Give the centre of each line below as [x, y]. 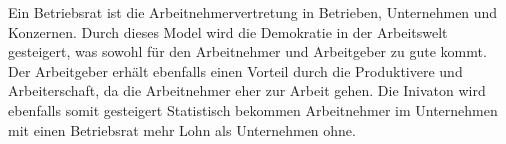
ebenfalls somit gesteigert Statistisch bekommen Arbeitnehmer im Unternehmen [253, 109]
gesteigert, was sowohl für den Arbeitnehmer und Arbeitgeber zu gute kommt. [247, 51]
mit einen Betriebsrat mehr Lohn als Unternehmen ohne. [182, 129]
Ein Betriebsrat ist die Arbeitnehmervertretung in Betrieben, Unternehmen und [253, 12]
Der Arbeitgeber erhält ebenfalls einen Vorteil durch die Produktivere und [235, 70]
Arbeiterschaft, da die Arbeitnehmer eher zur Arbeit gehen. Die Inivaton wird [247, 90]
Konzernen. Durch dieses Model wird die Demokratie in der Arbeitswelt [228, 31]
